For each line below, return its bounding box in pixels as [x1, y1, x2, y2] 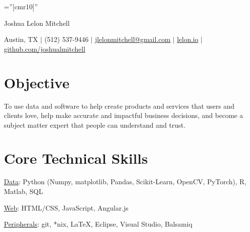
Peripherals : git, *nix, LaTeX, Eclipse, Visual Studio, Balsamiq [4, 219, 192, 229]
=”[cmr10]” [4, 1, 38, 11]
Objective [4, 72, 70, 92]
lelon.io [177, 34, 199, 44]
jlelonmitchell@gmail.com [95, 34, 171, 44]
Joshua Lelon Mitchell [4, 18, 70, 28]
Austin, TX [4, 34, 38, 44]
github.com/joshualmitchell [4, 43, 85, 54]
